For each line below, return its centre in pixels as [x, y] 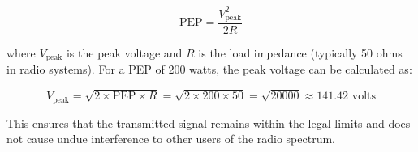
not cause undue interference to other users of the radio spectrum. [171, 139]
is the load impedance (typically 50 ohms [300, 52]
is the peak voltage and [124, 52]
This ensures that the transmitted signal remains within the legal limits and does [209, 122]
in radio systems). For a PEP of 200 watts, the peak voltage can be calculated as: [209, 69]
